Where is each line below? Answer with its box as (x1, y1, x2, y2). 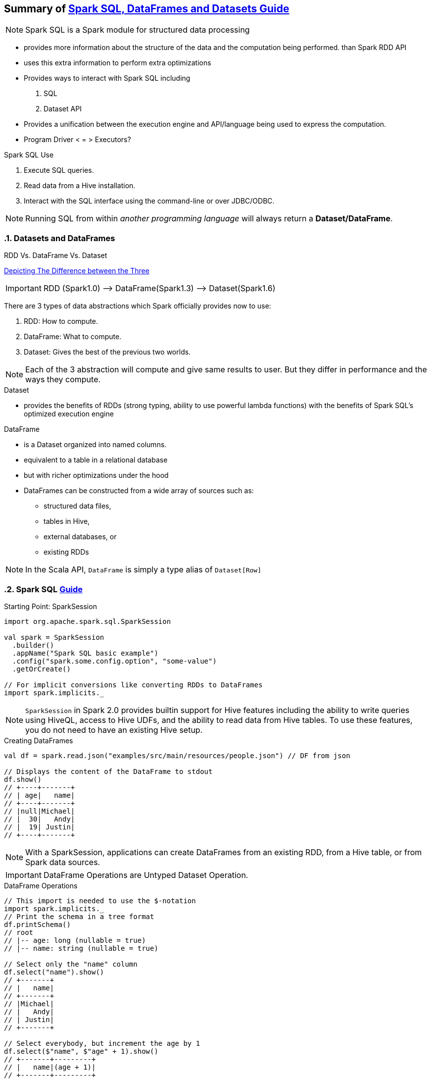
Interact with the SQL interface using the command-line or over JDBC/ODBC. (24, 197, 275, 206)
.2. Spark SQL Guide (4, 584, 83, 594)
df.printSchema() (4, 920, 71, 928)
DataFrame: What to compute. (24, 332, 122, 341)
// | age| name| (4, 791, 75, 799)
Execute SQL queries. (24, 166, 94, 175)
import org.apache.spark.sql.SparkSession (4, 617, 171, 625)
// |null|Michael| (4, 807, 75, 815)
